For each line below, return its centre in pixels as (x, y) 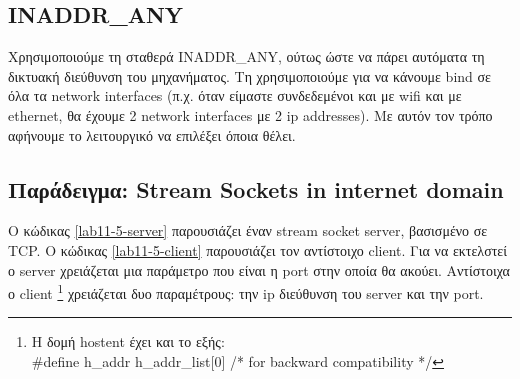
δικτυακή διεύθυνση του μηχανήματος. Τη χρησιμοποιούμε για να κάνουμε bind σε (249, 75)
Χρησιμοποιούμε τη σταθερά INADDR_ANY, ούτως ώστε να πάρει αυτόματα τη (246, 56)
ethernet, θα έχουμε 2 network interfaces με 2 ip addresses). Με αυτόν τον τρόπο (250, 114)
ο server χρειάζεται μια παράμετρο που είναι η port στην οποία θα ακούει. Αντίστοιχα (259, 269)
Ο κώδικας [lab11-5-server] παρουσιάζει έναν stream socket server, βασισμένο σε (248, 230)
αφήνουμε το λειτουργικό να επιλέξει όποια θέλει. (152, 134)
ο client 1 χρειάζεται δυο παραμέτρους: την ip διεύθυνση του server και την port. (246, 291)
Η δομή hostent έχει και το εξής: (128, 341)
